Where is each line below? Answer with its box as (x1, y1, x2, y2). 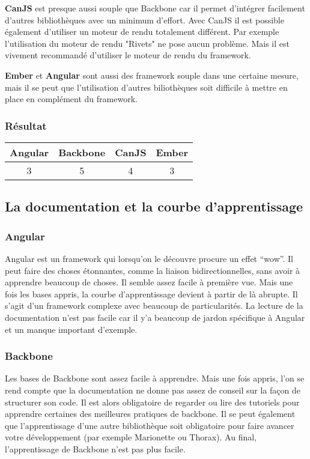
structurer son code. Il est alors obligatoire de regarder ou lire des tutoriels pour (5, 395, 300, 408)
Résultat (5, 118, 47, 133)
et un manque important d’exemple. (5, 323, 138, 335)
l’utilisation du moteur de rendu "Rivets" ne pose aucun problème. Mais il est (5, 37, 290, 49)
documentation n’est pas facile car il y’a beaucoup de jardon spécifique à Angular (5, 311, 305, 323)
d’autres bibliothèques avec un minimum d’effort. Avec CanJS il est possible (5, 13, 284, 26)
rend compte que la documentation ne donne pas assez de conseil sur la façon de (5, 383, 300, 396)
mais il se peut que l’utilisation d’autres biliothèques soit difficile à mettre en (5, 81, 288, 93)
